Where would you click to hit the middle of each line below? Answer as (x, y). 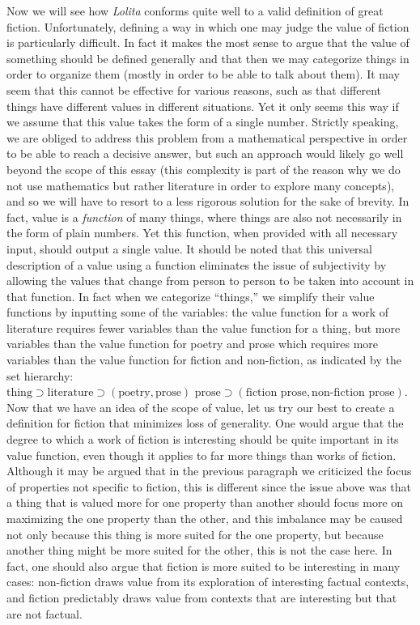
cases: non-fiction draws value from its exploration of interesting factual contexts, (208, 582)
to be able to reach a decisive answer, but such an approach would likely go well (205, 153)
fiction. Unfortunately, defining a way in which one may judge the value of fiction (208, 26)
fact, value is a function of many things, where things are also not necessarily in (204, 217)
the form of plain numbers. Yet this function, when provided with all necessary (202, 233)
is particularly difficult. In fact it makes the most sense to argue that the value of (208, 43)
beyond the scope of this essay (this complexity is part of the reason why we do (204, 169)
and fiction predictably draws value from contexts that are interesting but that (202, 597)
